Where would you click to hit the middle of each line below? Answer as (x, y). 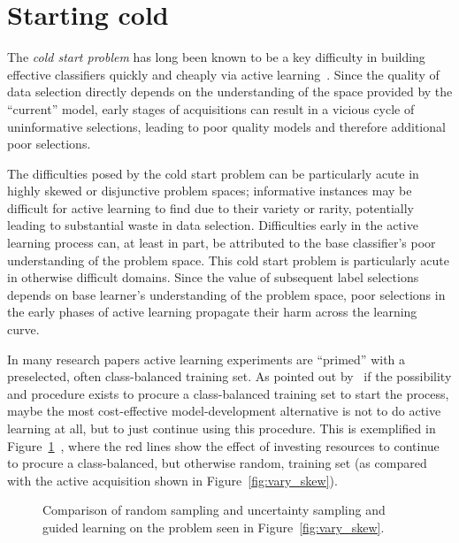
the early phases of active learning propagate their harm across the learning (212, 312)
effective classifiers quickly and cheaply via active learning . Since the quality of (223, 74)
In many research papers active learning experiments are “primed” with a (207, 359)
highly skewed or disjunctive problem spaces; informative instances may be (210, 191)
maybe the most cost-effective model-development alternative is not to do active (224, 411)
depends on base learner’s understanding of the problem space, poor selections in (226, 294)
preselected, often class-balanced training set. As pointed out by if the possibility (229, 376)
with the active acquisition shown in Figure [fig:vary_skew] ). (172, 480)
